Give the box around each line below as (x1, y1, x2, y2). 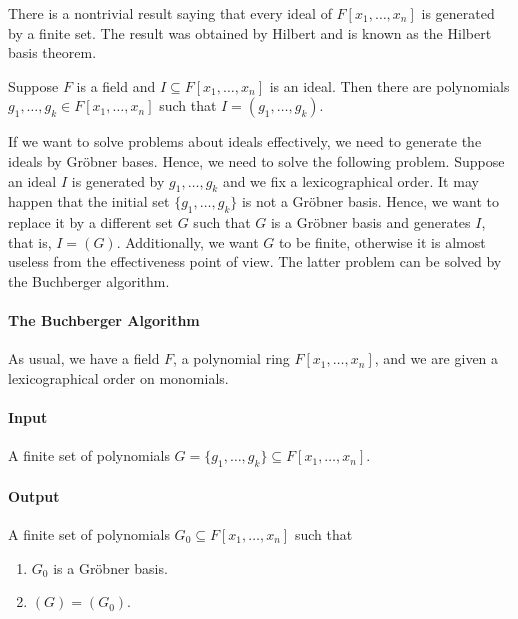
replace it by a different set (8, 212, 174, 233)
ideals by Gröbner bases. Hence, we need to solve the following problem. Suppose (8, 150, 505, 171)
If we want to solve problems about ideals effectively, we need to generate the (8, 131, 482, 152)
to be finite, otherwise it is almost (278, 231, 486, 252)
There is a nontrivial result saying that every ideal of (8, 3, 332, 23)
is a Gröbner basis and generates (270, 212, 471, 233)
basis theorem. (8, 42, 97, 63)
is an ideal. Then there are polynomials (269, 75, 510, 96)
